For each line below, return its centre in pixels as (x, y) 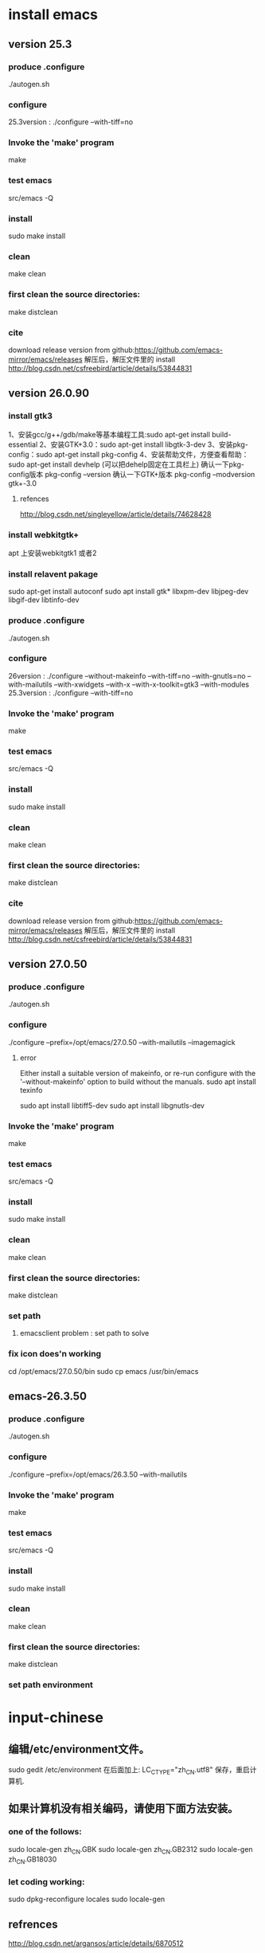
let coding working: (47, 1882)
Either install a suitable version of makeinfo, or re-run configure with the (138, 1073)
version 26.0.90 (49, 393)
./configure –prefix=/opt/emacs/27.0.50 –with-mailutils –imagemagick (122, 1042)
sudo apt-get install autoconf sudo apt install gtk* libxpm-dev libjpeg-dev (129, 592)
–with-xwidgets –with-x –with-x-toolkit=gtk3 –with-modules (152, 684)
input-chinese (56, 1718)
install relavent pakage (53, 573)
